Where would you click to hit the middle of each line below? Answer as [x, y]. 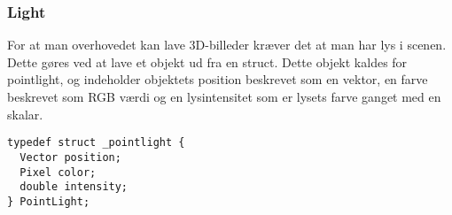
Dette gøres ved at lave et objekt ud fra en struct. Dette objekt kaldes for [207, 61]
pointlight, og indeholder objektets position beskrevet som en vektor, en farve [218, 79]
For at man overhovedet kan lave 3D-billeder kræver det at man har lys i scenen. [227, 45]
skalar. [25, 114]
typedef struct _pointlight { [96, 143]
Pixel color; [58, 172]
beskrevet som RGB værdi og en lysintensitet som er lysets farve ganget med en [224, 96]
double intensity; [74, 187]
